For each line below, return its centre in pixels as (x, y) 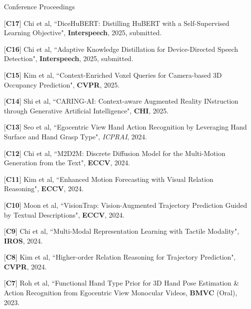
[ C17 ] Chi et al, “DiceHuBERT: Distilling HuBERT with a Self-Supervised (117, 23)
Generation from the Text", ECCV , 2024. (67, 163)
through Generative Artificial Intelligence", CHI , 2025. (86, 110)
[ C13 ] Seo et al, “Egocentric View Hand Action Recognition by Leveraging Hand (125, 127)
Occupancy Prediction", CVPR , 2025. (62, 84)
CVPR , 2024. (25, 266)
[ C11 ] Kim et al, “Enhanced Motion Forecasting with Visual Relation (109, 179)
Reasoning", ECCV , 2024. (44, 188)
